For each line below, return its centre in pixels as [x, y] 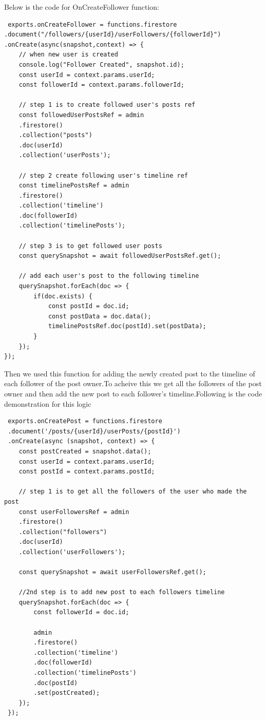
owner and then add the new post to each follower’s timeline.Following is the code [133, 393]
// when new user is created [68, 55]
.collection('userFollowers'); [72, 552]
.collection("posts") [55, 135]
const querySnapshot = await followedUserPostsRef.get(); [120, 256]
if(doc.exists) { [63, 296]
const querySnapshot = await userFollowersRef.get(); [112, 572]
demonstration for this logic [48, 403]
